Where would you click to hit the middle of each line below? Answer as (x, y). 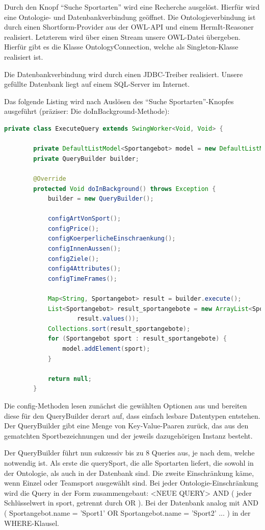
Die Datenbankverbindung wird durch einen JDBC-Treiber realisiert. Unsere (124, 74)
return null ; (70, 379)
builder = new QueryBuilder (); (101, 199)
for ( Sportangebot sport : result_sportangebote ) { (137, 339)
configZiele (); (73, 259)
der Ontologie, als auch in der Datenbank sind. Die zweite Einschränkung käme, (129, 473)
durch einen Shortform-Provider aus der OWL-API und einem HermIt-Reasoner (129, 27)
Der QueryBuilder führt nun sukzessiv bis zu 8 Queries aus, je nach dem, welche (129, 453)
